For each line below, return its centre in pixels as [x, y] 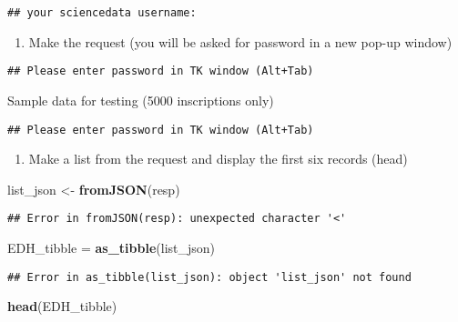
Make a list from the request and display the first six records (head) [218, 159]
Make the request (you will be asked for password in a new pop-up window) [240, 41]
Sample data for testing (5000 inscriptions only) [141, 100]
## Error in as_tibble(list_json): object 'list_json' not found [209, 277]
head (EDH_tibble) [62, 306]
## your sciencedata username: [102, 13]
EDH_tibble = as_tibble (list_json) [112, 247]
